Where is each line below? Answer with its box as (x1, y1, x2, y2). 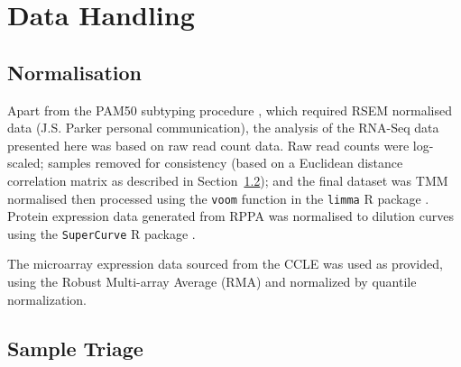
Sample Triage (7, 334, 143, 362)
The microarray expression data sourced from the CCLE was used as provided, (7, 254, 443, 273)
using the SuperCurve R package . (7, 224, 196, 243)
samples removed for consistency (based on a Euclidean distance (48, 153, 403, 172)
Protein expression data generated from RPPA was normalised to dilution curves (7, 206, 454, 225)
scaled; (7, 153, 44, 172)
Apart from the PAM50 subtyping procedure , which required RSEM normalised (7, 100, 453, 119)
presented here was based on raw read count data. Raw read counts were (7, 135, 410, 154)
